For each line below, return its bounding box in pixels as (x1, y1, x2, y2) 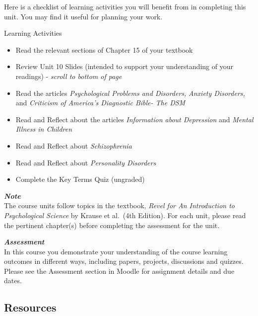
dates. (4, 275, 22, 286)
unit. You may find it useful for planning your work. (4, 11, 163, 21)
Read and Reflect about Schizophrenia (15, 140, 132, 151)
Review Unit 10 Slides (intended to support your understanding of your (15, 61, 233, 72)
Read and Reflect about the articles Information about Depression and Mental (15, 114, 254, 124)
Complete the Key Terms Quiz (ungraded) (15, 174, 145, 184)
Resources (4, 300, 57, 315)
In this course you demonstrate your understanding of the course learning (4, 246, 228, 256)
